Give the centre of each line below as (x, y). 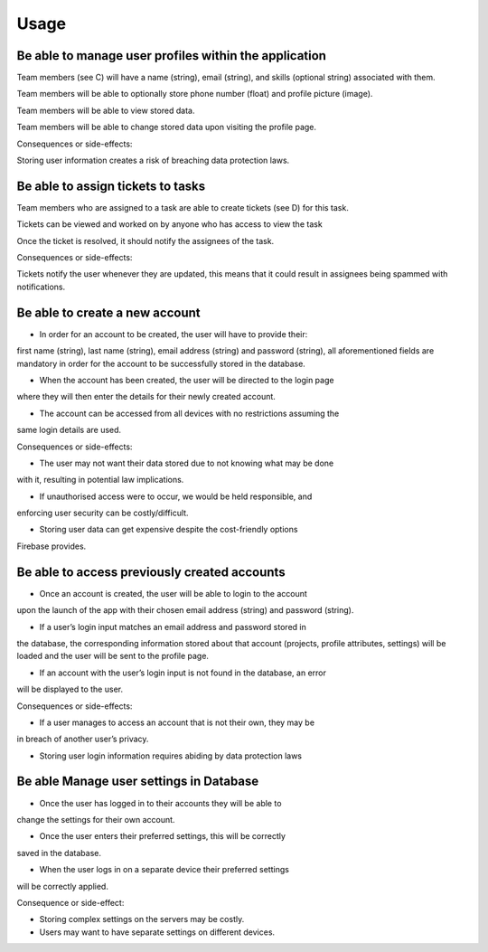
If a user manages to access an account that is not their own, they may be (177, 722)
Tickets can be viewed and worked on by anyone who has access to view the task (169, 224)
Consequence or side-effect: (70, 902)
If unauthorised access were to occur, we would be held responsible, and (176, 496)
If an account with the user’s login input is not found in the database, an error (183, 673)
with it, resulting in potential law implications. (100, 480)
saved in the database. (59, 853)
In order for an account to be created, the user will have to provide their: (174, 334)
